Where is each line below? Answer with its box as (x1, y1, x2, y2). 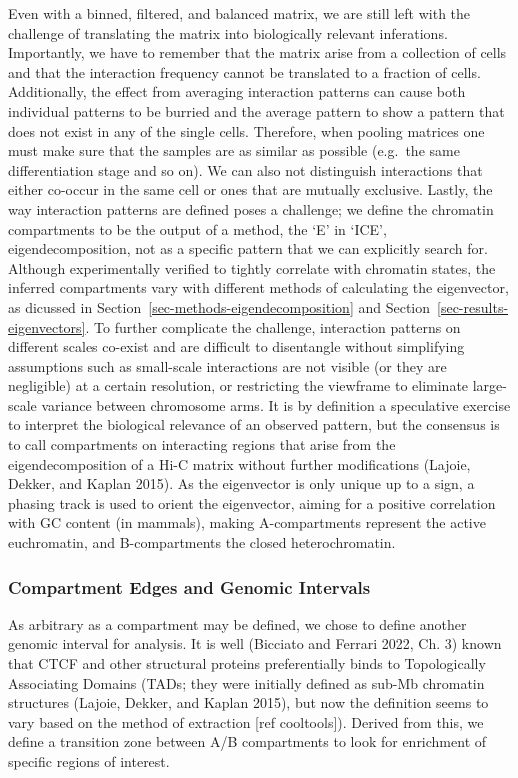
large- (472, 375, 507, 396)
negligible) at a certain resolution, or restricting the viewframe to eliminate (8, 375, 469, 396)
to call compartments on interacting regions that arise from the (8, 434, 396, 455)
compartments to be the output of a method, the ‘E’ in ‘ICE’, (8, 218, 387, 239)
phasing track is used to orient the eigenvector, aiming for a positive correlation (8, 492, 496, 513)
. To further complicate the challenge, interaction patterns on (85, 316, 461, 337)
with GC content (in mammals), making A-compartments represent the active (8, 512, 486, 533)
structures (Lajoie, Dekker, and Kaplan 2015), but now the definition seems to (8, 692, 489, 713)
